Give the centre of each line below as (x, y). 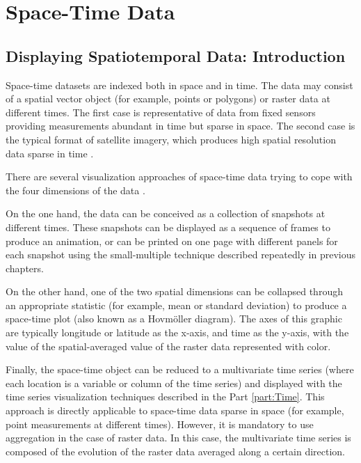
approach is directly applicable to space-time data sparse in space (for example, (175, 410)
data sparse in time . (50, 153)
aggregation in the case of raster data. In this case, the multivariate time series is (178, 438)
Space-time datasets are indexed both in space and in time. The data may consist (179, 85)
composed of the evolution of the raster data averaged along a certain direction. (176, 451)
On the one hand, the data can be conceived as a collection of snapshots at (166, 213)
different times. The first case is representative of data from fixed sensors (161, 112)
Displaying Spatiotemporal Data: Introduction (176, 55)
